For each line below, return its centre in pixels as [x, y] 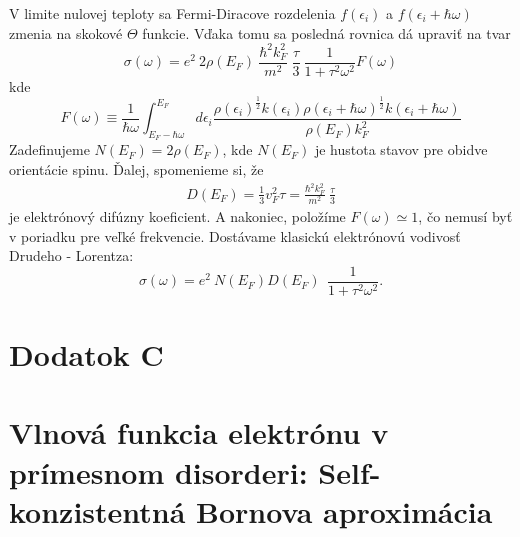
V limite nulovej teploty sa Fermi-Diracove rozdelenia [172, 13]
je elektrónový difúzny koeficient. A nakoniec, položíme [177, 216]
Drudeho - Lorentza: [71, 255]
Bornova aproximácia [344, 510]
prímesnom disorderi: [158, 471]
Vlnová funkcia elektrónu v [199, 432]
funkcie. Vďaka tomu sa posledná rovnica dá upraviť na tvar [326, 32]
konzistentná [97, 510]
